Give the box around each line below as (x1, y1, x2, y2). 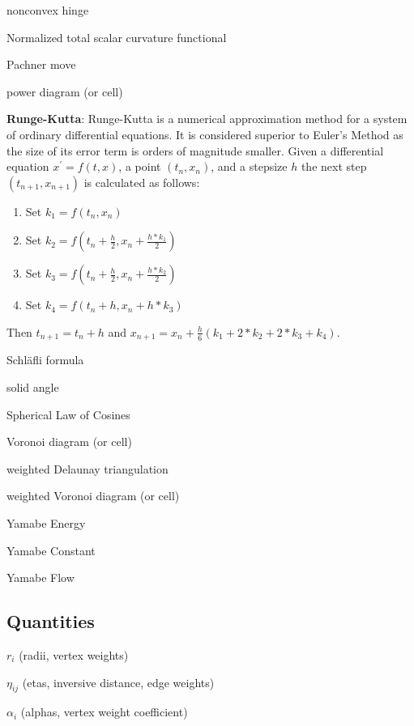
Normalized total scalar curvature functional (6, 28, 227, 45)
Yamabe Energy (6, 514, 86, 531)
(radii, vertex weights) (19, 646, 129, 663)
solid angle (6, 378, 59, 395)
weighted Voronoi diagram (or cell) (6, 487, 180, 504)
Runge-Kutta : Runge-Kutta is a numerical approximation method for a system (6, 110, 408, 127)
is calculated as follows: (83, 173, 200, 190)
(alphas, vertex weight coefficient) (20, 703, 188, 720)
